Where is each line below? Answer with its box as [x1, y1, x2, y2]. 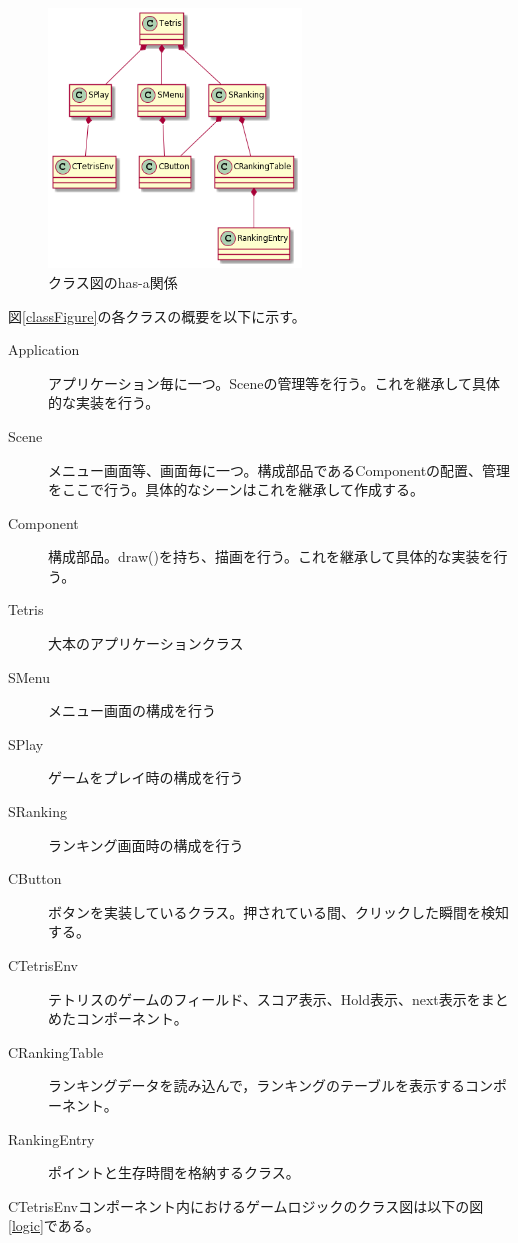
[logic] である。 [8, 1215, 100, 1236]
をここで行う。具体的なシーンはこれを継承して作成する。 [48, 479, 425, 500]
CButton [8, 868, 62, 889]
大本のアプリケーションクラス [48, 633, 244, 654]
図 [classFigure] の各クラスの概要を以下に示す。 [8, 305, 306, 326]
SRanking [8, 801, 67, 822]
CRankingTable [8, 1041, 104, 1062]
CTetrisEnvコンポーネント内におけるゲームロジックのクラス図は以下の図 [8, 1195, 484, 1216]
